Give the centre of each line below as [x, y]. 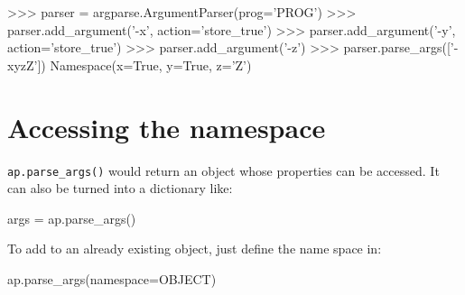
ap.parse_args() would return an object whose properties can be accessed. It [223, 170]
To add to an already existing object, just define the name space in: [195, 249]
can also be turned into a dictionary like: [120, 188]
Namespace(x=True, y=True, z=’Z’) [151, 65]
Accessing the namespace [167, 127]
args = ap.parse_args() [72, 218]
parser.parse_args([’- [401, 47]
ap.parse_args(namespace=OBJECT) [112, 278]
